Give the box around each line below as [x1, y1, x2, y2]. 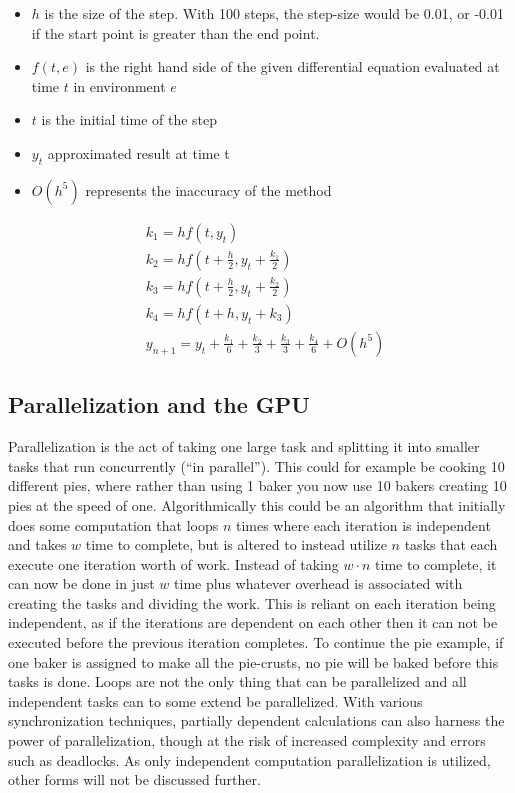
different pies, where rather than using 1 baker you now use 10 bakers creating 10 [8, 475, 507, 496]
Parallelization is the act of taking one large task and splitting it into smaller [8, 436, 480, 457]
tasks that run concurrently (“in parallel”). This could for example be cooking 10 [8, 455, 505, 476]
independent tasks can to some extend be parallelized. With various [8, 690, 423, 711]
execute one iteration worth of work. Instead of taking [8, 553, 339, 574]
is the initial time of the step [41, 109, 218, 130]
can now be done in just [8, 573, 155, 594]
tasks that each [404, 534, 498, 555]
